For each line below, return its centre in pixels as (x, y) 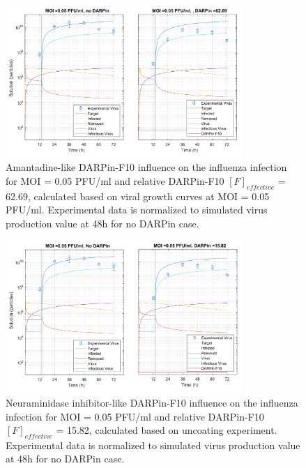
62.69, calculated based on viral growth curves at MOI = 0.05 (138, 196)
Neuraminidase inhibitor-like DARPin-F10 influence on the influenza (152, 402)
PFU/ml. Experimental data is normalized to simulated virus (137, 210)
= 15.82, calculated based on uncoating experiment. (167, 430)
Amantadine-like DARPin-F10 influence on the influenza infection (146, 167)
